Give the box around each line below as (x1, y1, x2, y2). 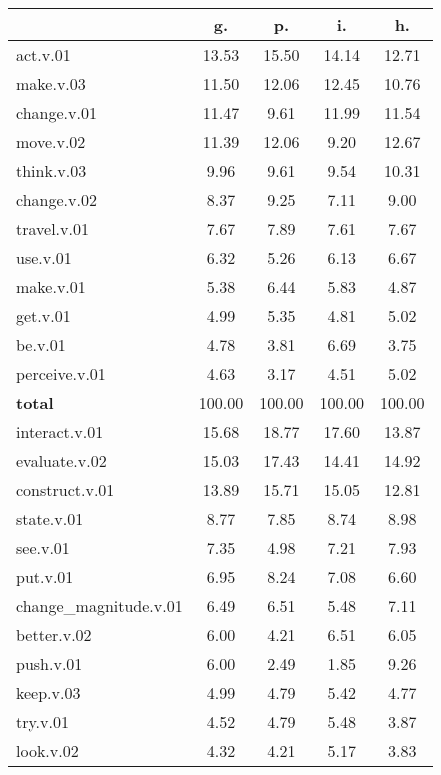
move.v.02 (16, 130, 86, 153)
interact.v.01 (16, 420, 104, 443)
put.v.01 (16, 565, 74, 588)
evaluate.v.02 (16, 449, 107, 472)
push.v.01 (16, 652, 83, 675)
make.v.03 (16, 72, 86, 95)
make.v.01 (16, 275, 86, 298)
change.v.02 (16, 188, 97, 211)
